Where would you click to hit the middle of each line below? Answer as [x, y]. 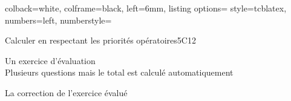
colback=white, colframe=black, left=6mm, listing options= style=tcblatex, [146, 8]
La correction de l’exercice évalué [66, 92]
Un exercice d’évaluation [50, 60]
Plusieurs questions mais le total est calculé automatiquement [119, 72]
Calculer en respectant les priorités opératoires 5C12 [100, 40]
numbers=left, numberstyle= [58, 20]
